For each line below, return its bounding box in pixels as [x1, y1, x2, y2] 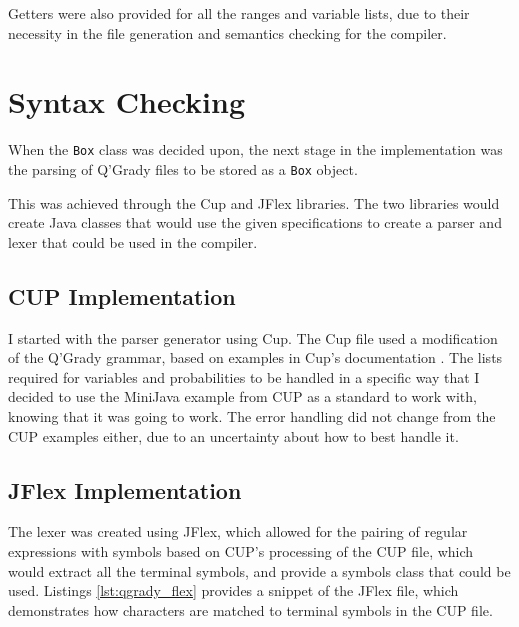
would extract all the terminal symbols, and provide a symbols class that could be [8, 560, 511, 581]
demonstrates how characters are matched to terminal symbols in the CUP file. [8, 599, 493, 620]
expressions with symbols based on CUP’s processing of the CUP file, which [8, 540, 474, 561]
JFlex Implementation [8, 474, 242, 505]
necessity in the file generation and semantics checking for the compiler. [8, 22, 447, 43]
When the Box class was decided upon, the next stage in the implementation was [8, 139, 503, 160]
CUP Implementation [8, 280, 236, 311]
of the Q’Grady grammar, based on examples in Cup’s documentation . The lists [8, 347, 503, 368]
